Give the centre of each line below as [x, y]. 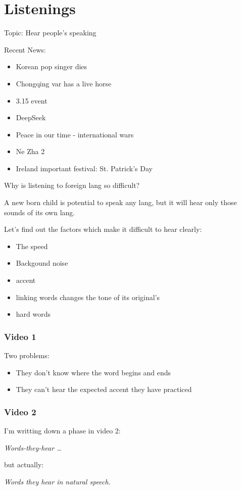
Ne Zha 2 [30, 151]
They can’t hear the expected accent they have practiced [104, 389]
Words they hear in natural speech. [57, 481]
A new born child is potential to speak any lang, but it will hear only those [121, 202]
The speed [32, 246]
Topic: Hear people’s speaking [50, 33]
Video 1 [20, 336]
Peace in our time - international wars [75, 134]
